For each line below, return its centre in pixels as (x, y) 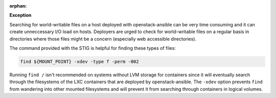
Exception (20, 15)
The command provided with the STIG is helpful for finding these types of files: (93, 48)
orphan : (18, 6)
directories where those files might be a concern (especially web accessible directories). (103, 39)
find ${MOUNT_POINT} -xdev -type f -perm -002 (79, 61)
